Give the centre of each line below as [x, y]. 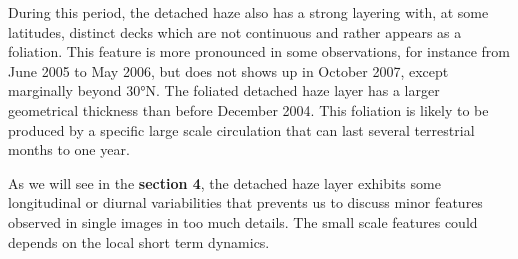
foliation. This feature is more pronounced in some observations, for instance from [259, 51]
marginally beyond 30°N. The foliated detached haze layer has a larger [224, 90]
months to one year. [69, 149]
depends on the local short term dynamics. [139, 241]
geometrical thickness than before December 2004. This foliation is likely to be [248, 109]
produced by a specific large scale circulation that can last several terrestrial [241, 129]
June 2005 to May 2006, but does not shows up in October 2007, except [228, 70]
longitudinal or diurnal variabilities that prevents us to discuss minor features [245, 202]
